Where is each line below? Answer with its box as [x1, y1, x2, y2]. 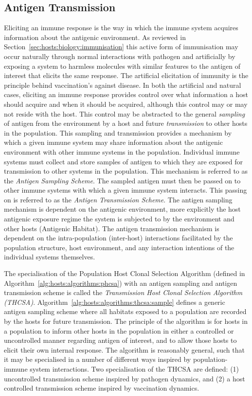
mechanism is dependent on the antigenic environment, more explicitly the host [4, 204, 241, 214]
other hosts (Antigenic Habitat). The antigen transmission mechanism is [4, 223, 219, 233]
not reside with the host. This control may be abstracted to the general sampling [4, 108, 245, 119]
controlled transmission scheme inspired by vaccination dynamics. [4, 383, 199, 393]
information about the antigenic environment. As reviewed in [4, 32, 186, 42]
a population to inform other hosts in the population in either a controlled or [4, 325, 234, 336]
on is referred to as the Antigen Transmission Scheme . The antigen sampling [4, 194, 233, 204]
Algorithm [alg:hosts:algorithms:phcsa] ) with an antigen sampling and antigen [4, 277, 237, 288]
